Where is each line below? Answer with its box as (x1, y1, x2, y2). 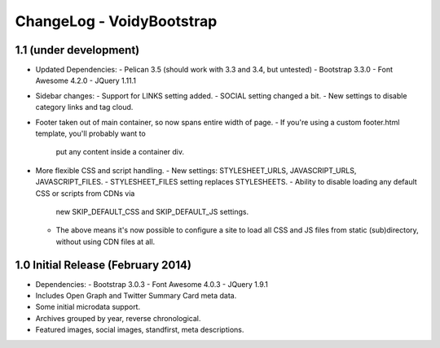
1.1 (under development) (15, 43, 140, 57)
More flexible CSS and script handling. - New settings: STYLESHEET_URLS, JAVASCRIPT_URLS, (35, 165, 357, 175)
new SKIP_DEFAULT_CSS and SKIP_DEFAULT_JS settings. (55, 207, 249, 216)
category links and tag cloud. (35, 102, 134, 112)
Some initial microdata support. (35, 302, 141, 312)
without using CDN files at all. (55, 237, 156, 246)
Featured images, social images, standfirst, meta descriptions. (35, 325, 244, 335)
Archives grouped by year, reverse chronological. (35, 313, 201, 323)
